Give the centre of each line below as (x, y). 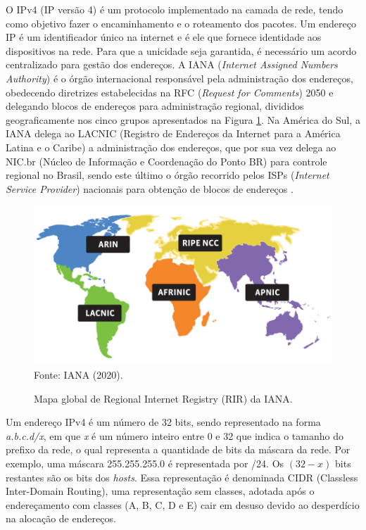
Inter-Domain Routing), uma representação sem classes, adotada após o (160, 491)
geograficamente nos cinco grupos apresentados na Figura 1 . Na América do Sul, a (183, 119)
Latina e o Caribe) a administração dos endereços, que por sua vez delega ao (171, 147)
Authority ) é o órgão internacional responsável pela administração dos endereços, (179, 78)
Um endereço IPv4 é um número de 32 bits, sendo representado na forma (163, 422)
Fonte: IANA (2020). (78, 375)
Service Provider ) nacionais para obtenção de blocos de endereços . (150, 188)
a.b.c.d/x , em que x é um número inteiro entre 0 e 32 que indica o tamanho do (175, 435)
